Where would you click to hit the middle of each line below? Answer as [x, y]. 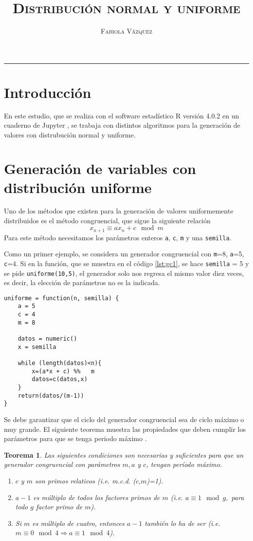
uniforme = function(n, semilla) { [62, 298]
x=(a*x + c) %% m [63, 371]
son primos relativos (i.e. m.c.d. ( [85, 480]
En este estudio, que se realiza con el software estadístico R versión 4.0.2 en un [122, 115]
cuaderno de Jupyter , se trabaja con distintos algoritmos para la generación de [122, 125]
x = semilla [37, 347]
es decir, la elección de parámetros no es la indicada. [82, 282]
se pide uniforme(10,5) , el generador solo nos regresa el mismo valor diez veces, [124, 273]
